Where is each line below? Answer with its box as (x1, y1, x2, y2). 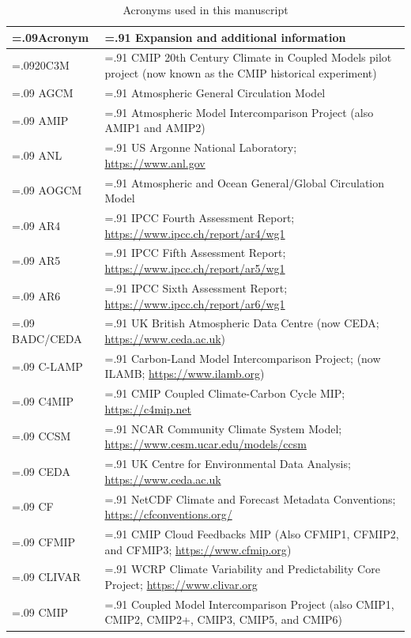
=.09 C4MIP (12, 393, 74, 410)
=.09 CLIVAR (12, 568, 81, 585)
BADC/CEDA (12, 330, 82, 346)
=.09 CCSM (12, 428, 71, 444)
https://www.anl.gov (104, 154, 205, 171)
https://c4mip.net (104, 400, 191, 417)
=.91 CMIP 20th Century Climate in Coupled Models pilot (104, 49, 392, 66)
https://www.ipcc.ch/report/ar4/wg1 (104, 225, 285, 241)
